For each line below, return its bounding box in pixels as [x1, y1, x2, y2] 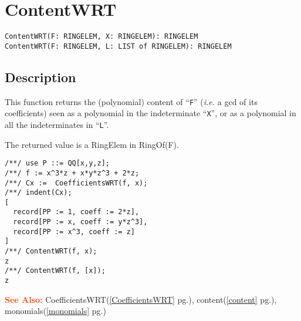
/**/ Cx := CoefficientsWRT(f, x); [5, 178, 148, 187]
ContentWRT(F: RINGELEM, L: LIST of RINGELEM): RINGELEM [5, 42, 232, 50]
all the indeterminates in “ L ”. [5, 118, 109, 130]
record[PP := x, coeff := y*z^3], [13, 218, 148, 227]
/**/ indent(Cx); [5, 188, 72, 197]
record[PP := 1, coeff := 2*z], [13, 208, 140, 217]
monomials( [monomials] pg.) [5, 305, 106, 317]
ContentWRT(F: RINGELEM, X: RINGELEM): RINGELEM [5, 32, 198, 41]
